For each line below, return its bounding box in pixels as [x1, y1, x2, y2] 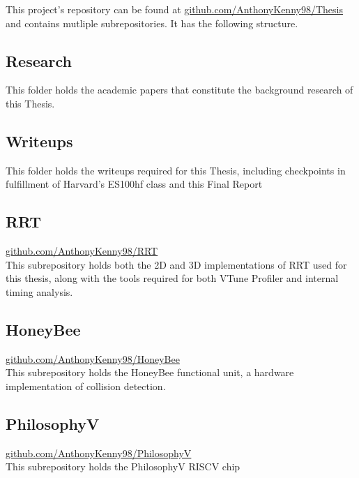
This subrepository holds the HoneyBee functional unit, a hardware [6, 365, 294, 380]
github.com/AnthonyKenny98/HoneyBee [6, 351, 180, 366]
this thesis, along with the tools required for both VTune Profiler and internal [6, 271, 339, 285]
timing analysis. [6, 284, 73, 299]
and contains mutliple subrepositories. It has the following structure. [6, 15, 298, 30]
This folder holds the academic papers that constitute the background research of [6, 82, 353, 97]
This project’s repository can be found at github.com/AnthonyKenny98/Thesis [6, 2, 343, 16]
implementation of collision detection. [6, 378, 166, 393]
